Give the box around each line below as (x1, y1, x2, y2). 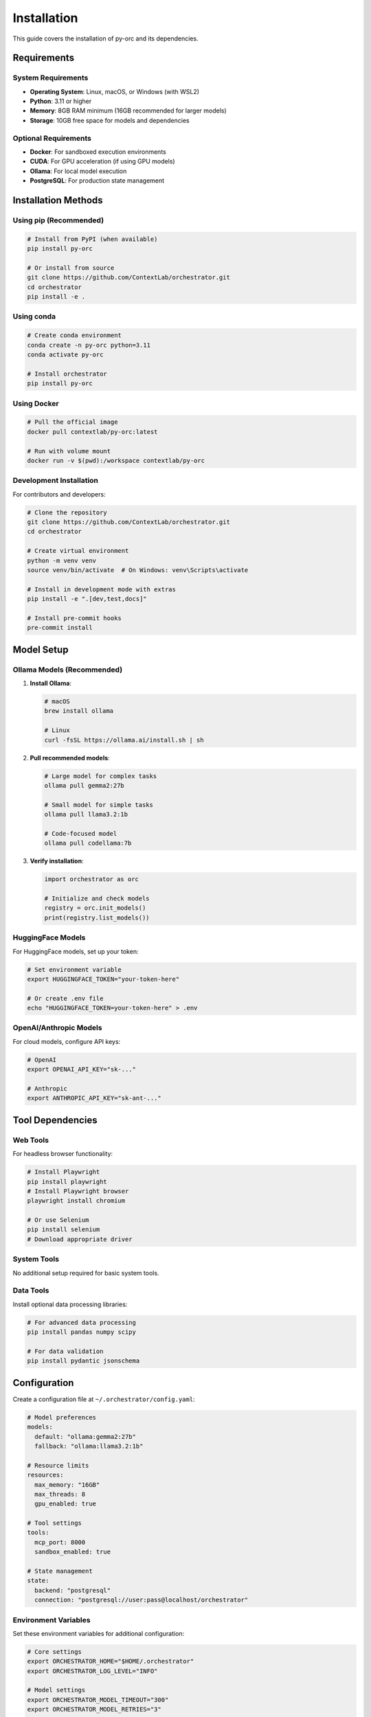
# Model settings (27, 1686, 86, 1694)
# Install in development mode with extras (27, 585, 177, 593)
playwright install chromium (27, 1197, 126, 1205)
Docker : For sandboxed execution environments (30, 148, 166, 156)
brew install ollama (44, 707, 113, 715)
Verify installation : (30, 857, 84, 865)
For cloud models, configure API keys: (12, 1037, 121, 1045)
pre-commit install (27, 624, 93, 632)
